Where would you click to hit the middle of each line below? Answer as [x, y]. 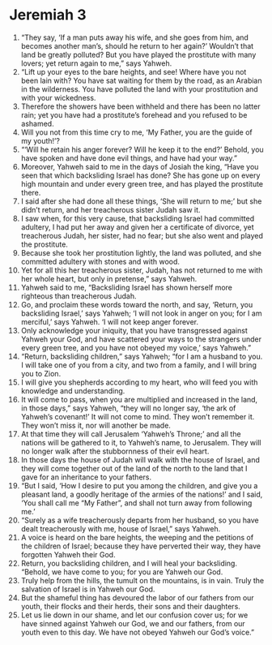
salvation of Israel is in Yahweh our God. [88, 589]
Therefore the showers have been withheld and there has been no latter [140, 106]
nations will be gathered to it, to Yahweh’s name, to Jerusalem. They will [141, 442]
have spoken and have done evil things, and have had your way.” [129, 158]
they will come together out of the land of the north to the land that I [134, 468]
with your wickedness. [58, 97]
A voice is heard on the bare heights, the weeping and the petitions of [137, 537]
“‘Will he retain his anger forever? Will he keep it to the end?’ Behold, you [142, 149]
